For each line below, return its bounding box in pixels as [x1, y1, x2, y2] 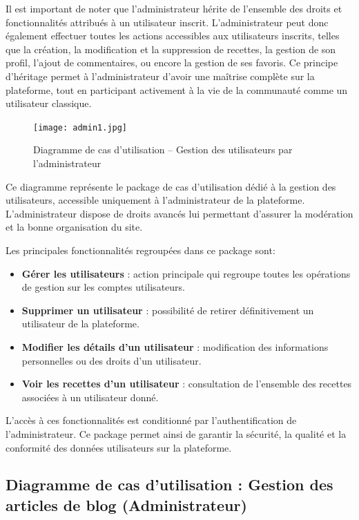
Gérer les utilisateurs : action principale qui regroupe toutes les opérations [21, 266, 351, 280]
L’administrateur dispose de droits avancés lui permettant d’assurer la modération [6, 206, 353, 220]
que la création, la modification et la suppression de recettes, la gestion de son [6, 41, 336, 56]
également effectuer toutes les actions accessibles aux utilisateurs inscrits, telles [6, 28, 340, 43]
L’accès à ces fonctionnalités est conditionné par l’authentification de [6, 413, 297, 427]
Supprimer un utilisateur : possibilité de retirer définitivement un [21, 302, 314, 317]
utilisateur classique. [6, 96, 92, 110]
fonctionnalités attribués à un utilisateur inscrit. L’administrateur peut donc [6, 15, 329, 29]
